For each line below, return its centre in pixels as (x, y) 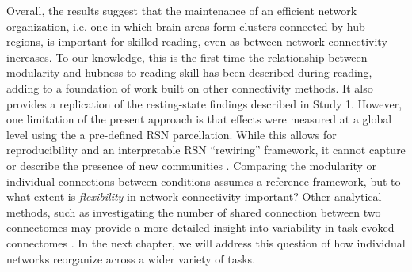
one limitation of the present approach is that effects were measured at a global (199, 119)
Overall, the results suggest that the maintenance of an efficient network (182, 10)
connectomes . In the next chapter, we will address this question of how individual (206, 242)
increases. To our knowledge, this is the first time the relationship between (187, 57)
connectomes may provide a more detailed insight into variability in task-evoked (200, 227)
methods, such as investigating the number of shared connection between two (194, 212)
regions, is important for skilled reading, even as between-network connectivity (197, 42)
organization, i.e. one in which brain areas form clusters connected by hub (186, 26)
